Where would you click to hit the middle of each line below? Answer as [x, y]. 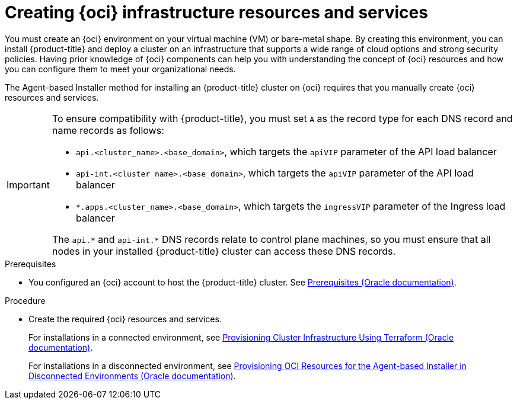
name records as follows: [108, 130]
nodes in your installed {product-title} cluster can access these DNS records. [224, 251]
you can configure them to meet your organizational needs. [120, 69]
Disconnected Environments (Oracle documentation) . [132, 376]
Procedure [25, 300]
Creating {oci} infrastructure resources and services [216, 12]
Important [28, 185]
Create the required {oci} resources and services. [125, 319]
